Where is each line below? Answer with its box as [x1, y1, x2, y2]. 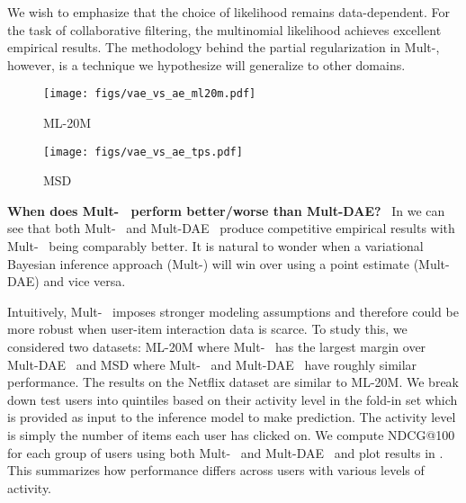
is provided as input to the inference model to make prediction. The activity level [7, 408, 456, 427]
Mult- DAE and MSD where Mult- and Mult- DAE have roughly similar [7, 355, 417, 373]
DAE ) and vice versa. [7, 272, 126, 291]
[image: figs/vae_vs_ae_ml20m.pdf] [43, 87, 256, 101]
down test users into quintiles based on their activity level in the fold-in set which [7, 390, 458, 409]
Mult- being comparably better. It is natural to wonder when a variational [7, 237, 424, 256]
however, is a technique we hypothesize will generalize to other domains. [7, 55, 406, 74]
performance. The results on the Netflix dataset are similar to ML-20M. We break [7, 373, 459, 391]
